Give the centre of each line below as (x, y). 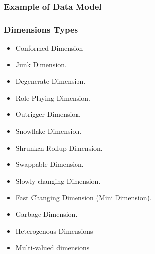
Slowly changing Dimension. (58, 180)
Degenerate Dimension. (51, 81)
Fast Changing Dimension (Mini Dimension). (83, 197)
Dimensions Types (41, 29)
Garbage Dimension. (46, 214)
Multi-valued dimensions (53, 247)
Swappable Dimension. (50, 164)
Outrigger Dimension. (48, 114)
